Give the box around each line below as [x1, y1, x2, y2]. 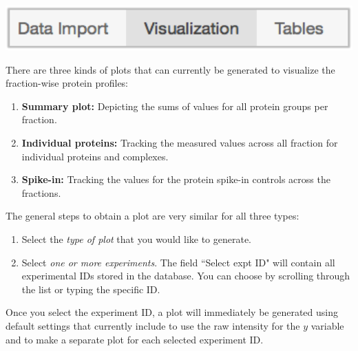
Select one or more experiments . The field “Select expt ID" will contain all [21, 255, 335, 269]
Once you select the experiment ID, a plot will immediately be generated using [6, 305, 338, 319]
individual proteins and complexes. [21, 149, 169, 163]
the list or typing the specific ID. [21, 281, 160, 296]
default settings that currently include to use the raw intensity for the [6, 319, 300, 332]
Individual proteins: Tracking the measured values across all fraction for [21, 136, 338, 150]
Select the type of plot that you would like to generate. [21, 232, 252, 246]
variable [310, 319, 344, 332]
